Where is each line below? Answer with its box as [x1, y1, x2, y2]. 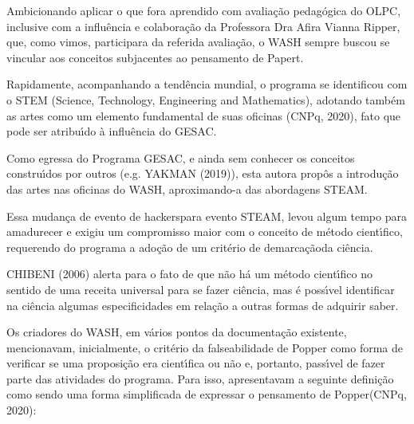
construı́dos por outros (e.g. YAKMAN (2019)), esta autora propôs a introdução [6, 165, 399, 182]
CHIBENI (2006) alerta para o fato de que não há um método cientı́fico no [6, 265, 373, 282]
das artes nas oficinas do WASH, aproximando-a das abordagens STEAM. [6, 180, 368, 197]
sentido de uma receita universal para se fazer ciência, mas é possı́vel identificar [6, 281, 395, 297]
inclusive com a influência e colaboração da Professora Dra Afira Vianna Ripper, [6, 18, 400, 34]
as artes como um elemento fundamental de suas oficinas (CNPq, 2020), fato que [6, 107, 401, 124]
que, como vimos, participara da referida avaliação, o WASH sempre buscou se [6, 33, 390, 50]
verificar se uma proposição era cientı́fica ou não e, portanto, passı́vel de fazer [6, 355, 385, 371]
